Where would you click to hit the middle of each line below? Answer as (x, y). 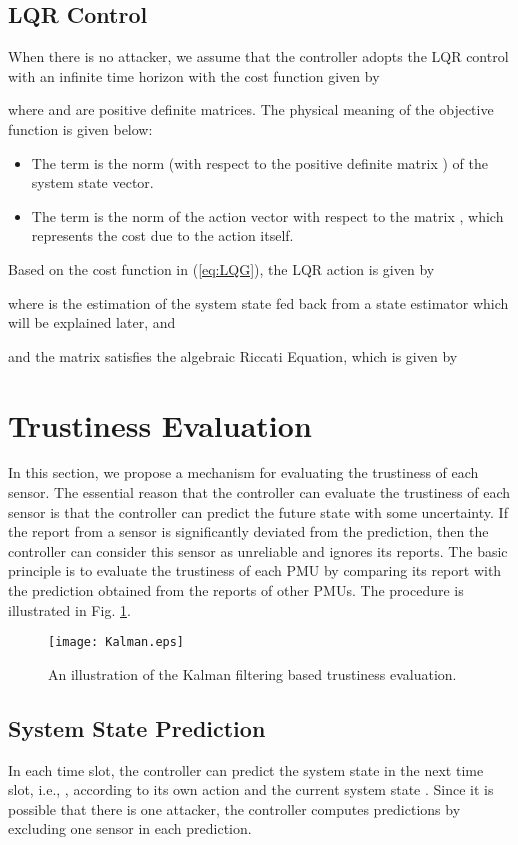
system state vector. (92, 182)
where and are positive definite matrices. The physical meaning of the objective (251, 109)
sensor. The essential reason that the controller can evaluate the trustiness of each (259, 492)
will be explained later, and (92, 322)
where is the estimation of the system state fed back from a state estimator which (258, 302)
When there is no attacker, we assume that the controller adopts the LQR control (258, 56)
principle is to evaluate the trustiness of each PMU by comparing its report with (255, 570)
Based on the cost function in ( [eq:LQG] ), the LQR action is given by (221, 268)
